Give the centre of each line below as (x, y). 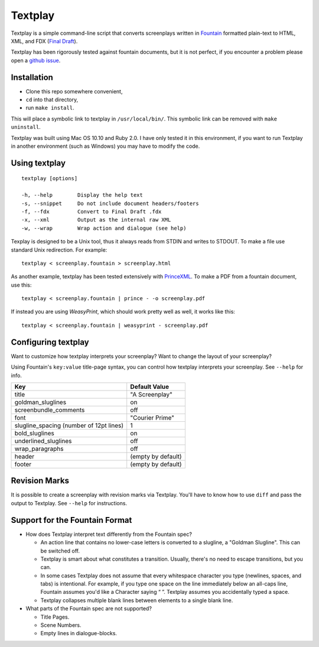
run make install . (50, 108)
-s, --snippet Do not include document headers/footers (110, 203)
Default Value (150, 386)
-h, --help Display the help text (82, 195)
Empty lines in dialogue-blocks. (79, 633)
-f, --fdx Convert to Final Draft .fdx (92, 212)
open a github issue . (36, 60)
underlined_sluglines (43, 441)
